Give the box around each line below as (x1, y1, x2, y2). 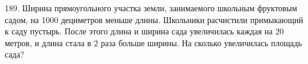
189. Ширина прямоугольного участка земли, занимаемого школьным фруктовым (5, 2, 297, 14)
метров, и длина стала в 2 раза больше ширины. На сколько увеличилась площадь (5, 36, 302, 49)
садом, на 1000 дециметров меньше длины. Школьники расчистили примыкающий (5, 13, 303, 25)
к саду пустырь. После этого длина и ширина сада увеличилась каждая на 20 (5, 25, 284, 37)
